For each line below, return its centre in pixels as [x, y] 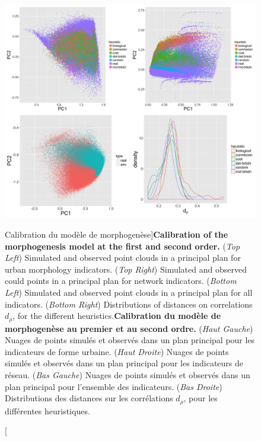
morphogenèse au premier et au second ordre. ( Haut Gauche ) [129, 328]
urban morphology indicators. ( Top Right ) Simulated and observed [126, 269]
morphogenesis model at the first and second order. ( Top [122, 246]
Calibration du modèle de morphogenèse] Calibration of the [117, 234]
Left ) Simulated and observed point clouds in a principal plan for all [129, 292]
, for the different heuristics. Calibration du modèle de [117, 316]
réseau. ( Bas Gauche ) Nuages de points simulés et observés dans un [128, 374]
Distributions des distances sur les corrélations [89, 398]
